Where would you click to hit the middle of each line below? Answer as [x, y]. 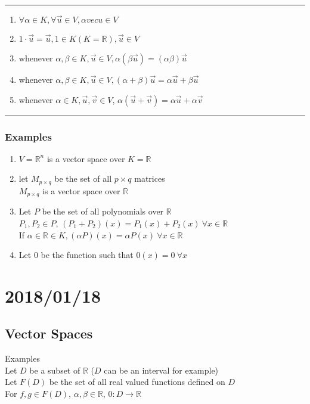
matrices [150, 178]
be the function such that [87, 255]
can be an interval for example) [161, 370]
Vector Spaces [49, 333]
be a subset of [55, 370]
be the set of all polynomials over [103, 211]
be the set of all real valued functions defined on [137, 382]
